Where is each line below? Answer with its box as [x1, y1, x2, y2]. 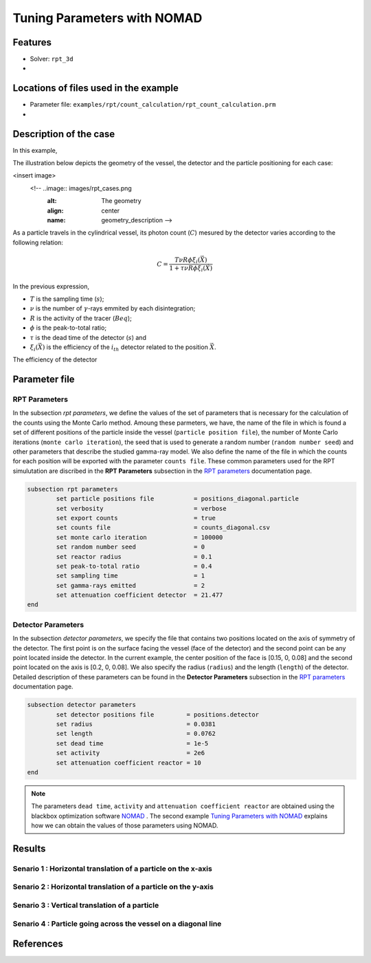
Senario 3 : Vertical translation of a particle [12, 900, 159, 910]
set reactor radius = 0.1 [56, 553, 212, 560]
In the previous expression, [12, 282, 89, 290]
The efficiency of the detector [12, 355, 98, 364]
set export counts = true [56, 514, 216, 522]
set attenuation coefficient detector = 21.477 [56, 591, 223, 599]
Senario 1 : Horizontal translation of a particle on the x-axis [12, 864, 212, 874]
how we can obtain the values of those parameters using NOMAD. [31, 821, 218, 829]
